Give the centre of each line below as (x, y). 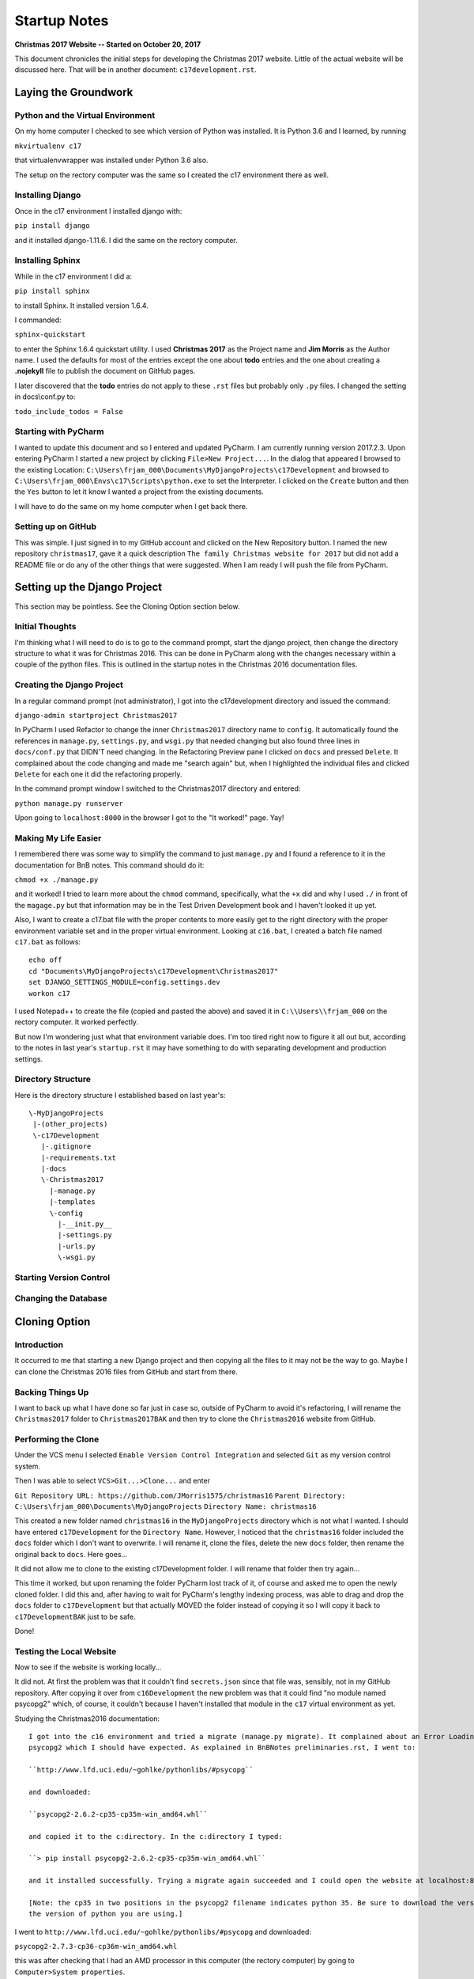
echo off (45, 960)
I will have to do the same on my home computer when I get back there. (131, 506)
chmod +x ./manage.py (56, 880)
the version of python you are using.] (106, 1914)
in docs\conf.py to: (45, 397)
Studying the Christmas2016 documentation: (87, 1719)
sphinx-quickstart (50, 335)
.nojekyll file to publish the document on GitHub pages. (105, 371)
